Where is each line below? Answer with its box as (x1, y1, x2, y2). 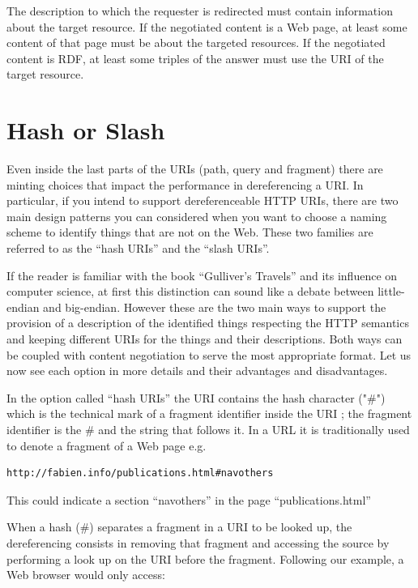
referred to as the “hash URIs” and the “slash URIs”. (6, 240, 270, 257)
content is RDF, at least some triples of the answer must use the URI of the (6, 49, 384, 66)
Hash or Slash (6, 113, 165, 147)
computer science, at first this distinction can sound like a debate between (6, 283, 374, 300)
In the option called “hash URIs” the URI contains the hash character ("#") (6, 389, 386, 406)
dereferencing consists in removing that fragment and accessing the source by (6, 534, 390, 551)
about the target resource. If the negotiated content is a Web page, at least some (6, 18, 407, 35)
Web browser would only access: (6, 566, 165, 583)
